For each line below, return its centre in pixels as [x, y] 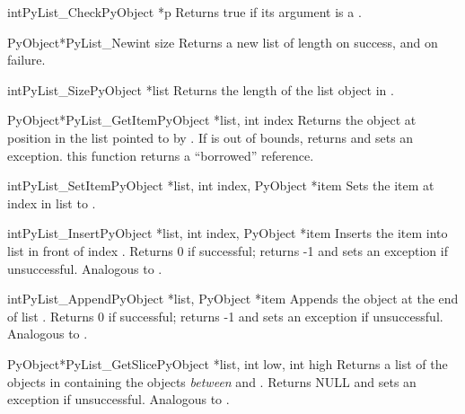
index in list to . [52, 203]
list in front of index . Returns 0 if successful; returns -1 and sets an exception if [228, 250]
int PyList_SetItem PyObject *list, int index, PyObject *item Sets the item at [221, 185]
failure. [26, 60]
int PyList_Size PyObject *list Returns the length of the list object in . [201, 89]
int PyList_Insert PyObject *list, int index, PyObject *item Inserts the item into [228, 233]
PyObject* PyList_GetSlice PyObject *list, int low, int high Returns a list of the [228, 363]
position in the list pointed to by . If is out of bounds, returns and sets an [211, 137]
